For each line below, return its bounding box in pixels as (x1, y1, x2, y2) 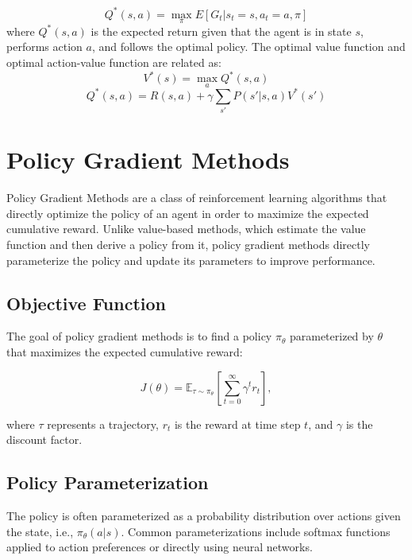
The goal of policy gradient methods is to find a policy (6, 328, 272, 344)
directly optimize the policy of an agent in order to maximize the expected (6, 204, 369, 221)
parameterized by (289, 328, 374, 344)
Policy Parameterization (6, 470, 209, 495)
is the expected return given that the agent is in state (90, 22, 352, 39)
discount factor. (6, 431, 83, 448)
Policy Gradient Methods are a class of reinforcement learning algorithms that (6, 189, 387, 206)
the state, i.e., (6, 523, 74, 539)
